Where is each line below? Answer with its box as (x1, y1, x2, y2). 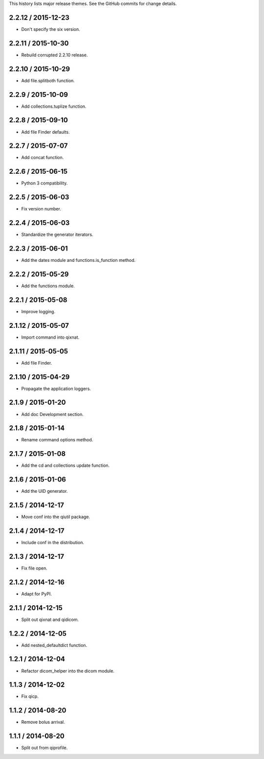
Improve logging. (21, 308, 56, 314)
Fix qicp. (21, 693, 39, 699)
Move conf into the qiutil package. (21, 514, 90, 520)
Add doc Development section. (21, 411, 84, 417)
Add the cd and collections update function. (21, 462, 110, 468)
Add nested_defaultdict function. (21, 642, 88, 648)
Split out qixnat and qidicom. (21, 617, 79, 622)
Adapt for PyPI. (21, 591, 52, 597)
